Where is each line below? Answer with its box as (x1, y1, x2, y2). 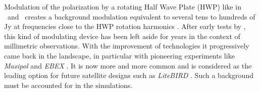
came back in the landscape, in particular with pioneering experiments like (4, 50, 235, 60)
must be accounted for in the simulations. (4, 79, 133, 90)
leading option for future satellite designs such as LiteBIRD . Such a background (4, 70, 253, 80)
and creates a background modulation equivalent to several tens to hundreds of (7, 11, 255, 21)
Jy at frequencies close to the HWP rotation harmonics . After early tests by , (4, 21, 246, 31)
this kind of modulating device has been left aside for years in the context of (4, 30, 240, 41)
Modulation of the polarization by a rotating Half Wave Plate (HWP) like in (4, 1, 241, 11)
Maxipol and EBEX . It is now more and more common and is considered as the (4, 60, 252, 70)
